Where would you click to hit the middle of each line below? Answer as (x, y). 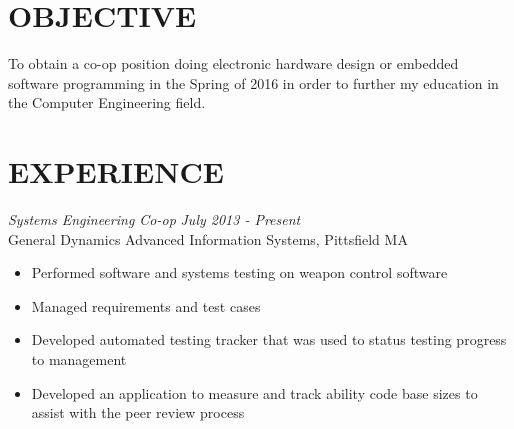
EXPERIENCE (116, 171)
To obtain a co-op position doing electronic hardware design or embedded (233, 63)
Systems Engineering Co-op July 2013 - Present (154, 219)
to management (79, 359)
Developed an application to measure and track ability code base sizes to (254, 392)
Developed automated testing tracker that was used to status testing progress (269, 339)
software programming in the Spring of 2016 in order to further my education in (253, 82)
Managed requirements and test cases (146, 305)
